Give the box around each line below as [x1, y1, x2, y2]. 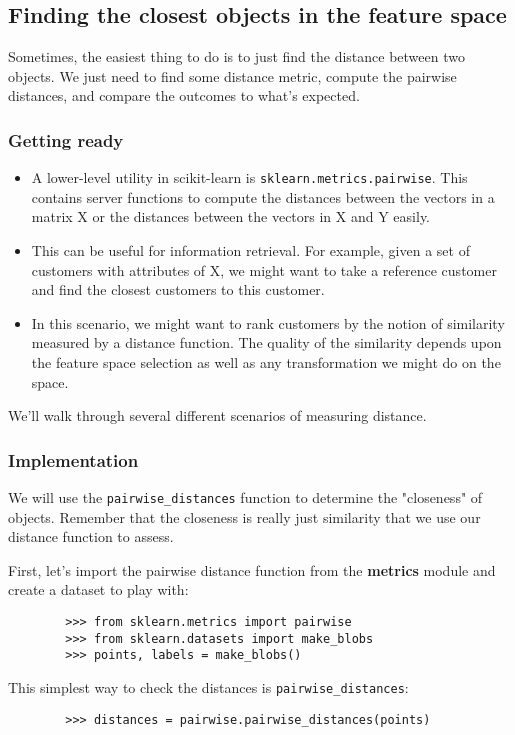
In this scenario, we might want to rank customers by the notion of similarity [31, 312, 505, 333]
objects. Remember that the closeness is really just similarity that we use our [8, 506, 481, 527]
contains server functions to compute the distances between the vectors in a [31, 186, 495, 207]
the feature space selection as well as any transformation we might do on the [31, 352, 501, 373]
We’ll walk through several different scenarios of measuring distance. [8, 405, 427, 426]
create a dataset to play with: [8, 579, 189, 600]
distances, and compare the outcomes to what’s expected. [8, 85, 360, 106]
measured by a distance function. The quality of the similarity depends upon [31, 332, 502, 353]
